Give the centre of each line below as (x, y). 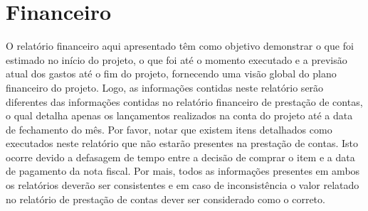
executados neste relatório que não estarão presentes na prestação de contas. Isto (182, 143)
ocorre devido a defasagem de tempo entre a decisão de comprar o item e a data (180, 157)
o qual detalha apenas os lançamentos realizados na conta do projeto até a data (179, 115)
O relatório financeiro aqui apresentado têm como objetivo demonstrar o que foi (180, 46)
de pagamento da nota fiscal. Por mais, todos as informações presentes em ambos (183, 171)
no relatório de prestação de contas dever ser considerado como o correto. (165, 199)
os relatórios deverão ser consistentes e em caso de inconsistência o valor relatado (183, 185)
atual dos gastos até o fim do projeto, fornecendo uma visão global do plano (171, 74)
